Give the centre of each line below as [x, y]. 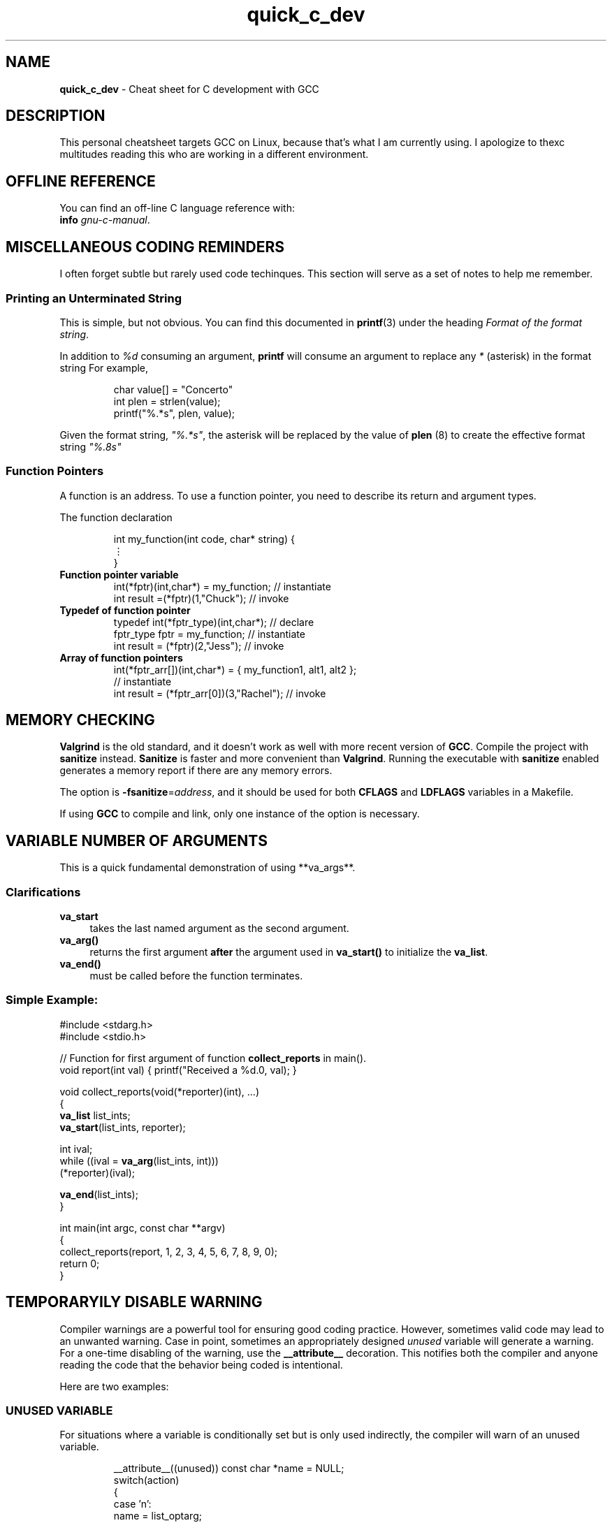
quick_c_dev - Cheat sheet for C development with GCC [189, 89]
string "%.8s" [90, 446]
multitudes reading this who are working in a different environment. [214, 154]
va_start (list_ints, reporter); [123, 1127]
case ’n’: [132, 1504]
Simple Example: [52, 1000]
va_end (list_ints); [99, 1194]
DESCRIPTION [56, 116]
